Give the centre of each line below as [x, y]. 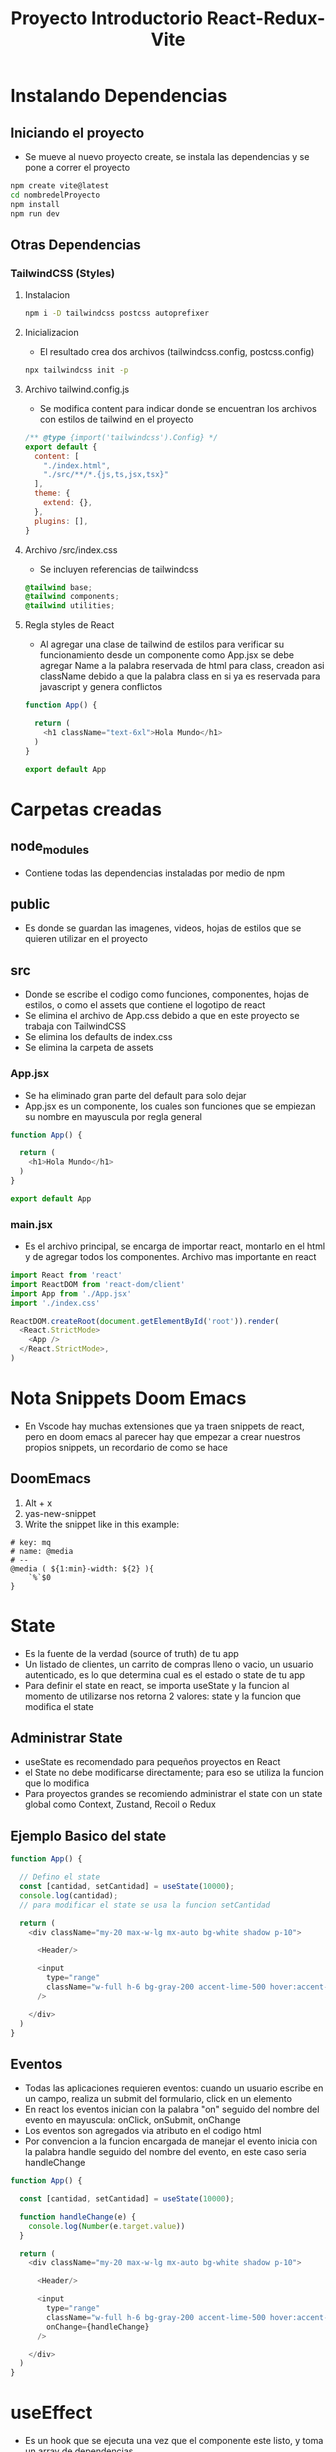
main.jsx [31, 1224]
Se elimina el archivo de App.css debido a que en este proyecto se [162, 1016]
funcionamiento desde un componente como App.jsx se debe [167, 655]
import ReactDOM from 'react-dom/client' [98, 1284]
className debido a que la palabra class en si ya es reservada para [180, 676]
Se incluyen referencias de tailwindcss [119, 569]
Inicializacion [51, 333]
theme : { [52, 493]
